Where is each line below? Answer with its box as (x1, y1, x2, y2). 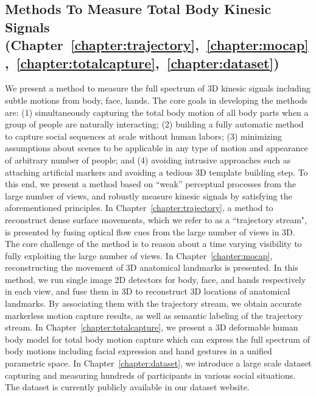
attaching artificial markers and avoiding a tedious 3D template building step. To (5, 165, 308, 178)
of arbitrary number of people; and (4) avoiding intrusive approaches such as (5, 153, 291, 166)
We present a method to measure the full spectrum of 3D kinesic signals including (5, 82, 311, 95)
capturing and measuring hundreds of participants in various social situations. (5, 368, 296, 381)
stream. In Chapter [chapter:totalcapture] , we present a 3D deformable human (5, 321, 298, 334)
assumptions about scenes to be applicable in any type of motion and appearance (5, 141, 308, 154)
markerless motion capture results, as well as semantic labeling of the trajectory (5, 309, 303, 321)
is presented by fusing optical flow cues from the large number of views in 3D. (5, 225, 295, 238)
